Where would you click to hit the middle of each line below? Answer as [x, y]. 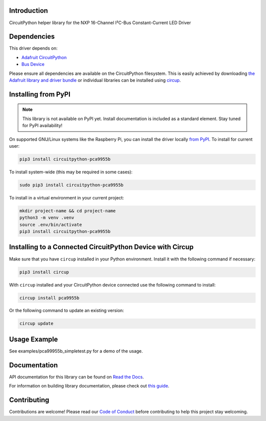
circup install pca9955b [50, 298]
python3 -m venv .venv [47, 218]
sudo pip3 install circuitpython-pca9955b [71, 185]
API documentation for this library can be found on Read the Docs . [77, 377]
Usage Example [33, 339]
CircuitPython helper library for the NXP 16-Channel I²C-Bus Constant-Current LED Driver [100, 23]
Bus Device [33, 65]
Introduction [29, 11]
